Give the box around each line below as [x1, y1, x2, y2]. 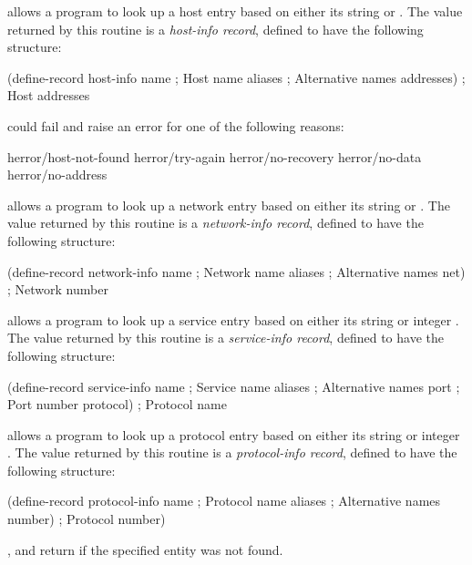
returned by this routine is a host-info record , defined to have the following [7, 19, 424, 38]
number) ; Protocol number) [7, 509, 166, 529]
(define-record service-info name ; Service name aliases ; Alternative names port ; [7, 376, 460, 395]
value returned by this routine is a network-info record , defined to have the [7, 213, 424, 232]
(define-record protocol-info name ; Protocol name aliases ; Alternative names [7, 491, 441, 510]
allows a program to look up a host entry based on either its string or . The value [7, 2, 463, 20]
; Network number [7, 280, 108, 299]
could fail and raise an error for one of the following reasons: [7, 116, 344, 135]
